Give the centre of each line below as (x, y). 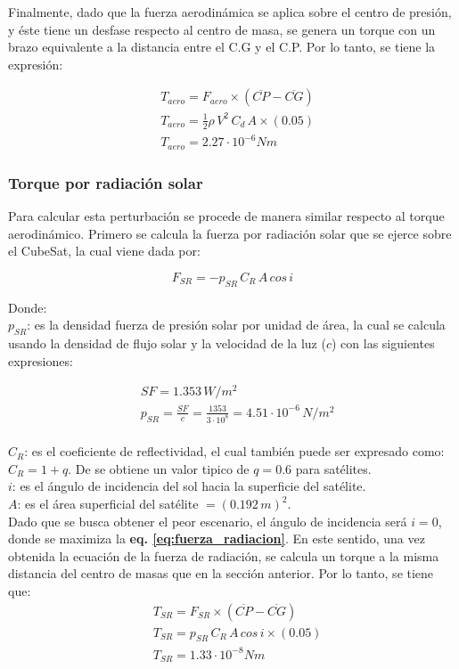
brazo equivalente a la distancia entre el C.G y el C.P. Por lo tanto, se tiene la (222, 47)
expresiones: (41, 360)
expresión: (36, 64)
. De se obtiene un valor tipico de (159, 468)
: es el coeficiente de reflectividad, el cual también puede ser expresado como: (234, 451)
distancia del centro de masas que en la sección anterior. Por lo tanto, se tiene (221, 573)
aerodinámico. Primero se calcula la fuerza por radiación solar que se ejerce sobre (230, 233)
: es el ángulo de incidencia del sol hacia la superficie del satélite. (189, 486)
